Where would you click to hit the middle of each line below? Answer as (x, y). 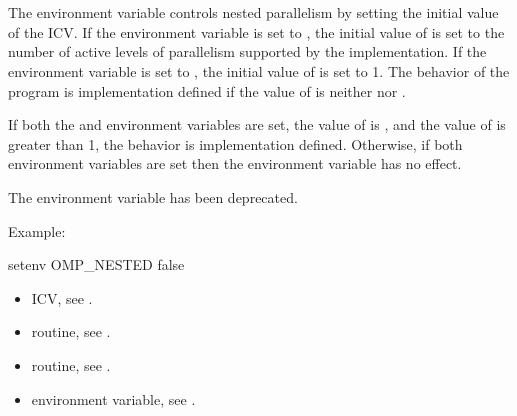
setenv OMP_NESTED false (96, 264)
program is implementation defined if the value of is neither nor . (207, 90)
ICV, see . (62, 297)
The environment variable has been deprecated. (153, 196)
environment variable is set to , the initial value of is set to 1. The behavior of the (259, 70)
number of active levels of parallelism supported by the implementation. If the (247, 51)
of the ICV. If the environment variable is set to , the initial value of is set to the (256, 31)
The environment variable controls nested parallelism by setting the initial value (253, 12)
